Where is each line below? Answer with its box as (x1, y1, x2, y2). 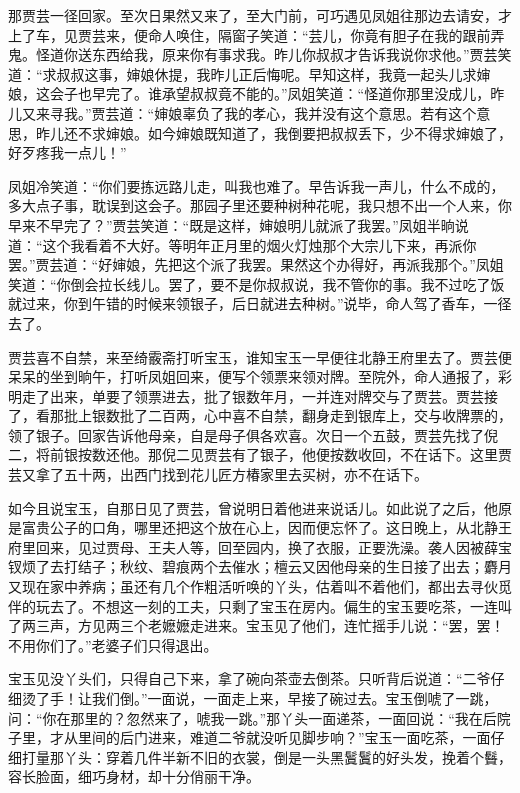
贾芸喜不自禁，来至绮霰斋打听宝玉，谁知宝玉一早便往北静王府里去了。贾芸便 (8, 346, 512, 367)
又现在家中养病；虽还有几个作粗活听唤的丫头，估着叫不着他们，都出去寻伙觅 (8, 576, 512, 597)
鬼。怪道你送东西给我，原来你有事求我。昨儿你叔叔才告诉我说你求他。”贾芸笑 (8, 44, 512, 65)
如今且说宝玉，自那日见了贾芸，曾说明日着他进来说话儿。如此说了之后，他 (8, 497, 498, 518)
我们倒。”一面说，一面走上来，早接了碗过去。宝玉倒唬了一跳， (91, 688, 498, 708)
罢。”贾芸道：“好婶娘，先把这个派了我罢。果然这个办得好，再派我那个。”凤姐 (8, 254, 504, 275)
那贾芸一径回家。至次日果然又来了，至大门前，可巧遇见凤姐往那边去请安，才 (8, 5, 512, 25)
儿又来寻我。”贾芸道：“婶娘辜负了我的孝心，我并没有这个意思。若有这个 (8, 102, 477, 123)
